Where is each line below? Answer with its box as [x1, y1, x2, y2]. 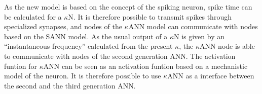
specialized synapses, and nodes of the [4, 21, 122, 32]
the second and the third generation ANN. [4, 80, 136, 90]
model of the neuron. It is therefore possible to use [4, 70, 161, 81]
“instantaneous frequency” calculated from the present [4, 41, 173, 51]
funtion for [4, 60, 38, 71]
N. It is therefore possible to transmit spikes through [68, 11, 232, 22]
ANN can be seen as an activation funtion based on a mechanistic [43, 60, 248, 71]
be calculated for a [4, 11, 62, 22]
